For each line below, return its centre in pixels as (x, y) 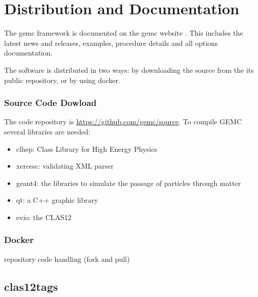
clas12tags (31, 286)
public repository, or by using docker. (62, 80)
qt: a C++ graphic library (57, 200)
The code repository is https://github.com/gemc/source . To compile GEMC (123, 121)
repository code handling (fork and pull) (67, 259)
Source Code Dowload (50, 103)
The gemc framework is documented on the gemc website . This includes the (124, 33)
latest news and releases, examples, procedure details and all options (111, 43)
